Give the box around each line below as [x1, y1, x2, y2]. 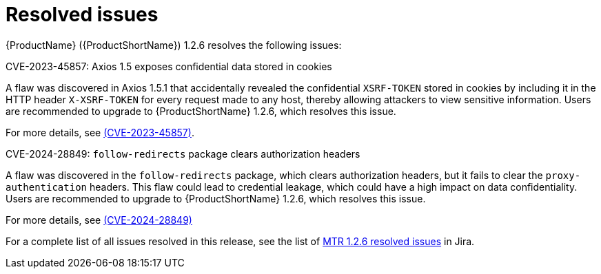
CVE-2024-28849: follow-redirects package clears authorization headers [6, 147, 360, 160]
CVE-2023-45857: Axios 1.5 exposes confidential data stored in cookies [6, 60, 332, 72]
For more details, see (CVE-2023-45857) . [6, 126, 194, 138]
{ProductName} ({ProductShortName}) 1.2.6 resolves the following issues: [6, 39, 342, 51]
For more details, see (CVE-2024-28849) [6, 213, 192, 226]
